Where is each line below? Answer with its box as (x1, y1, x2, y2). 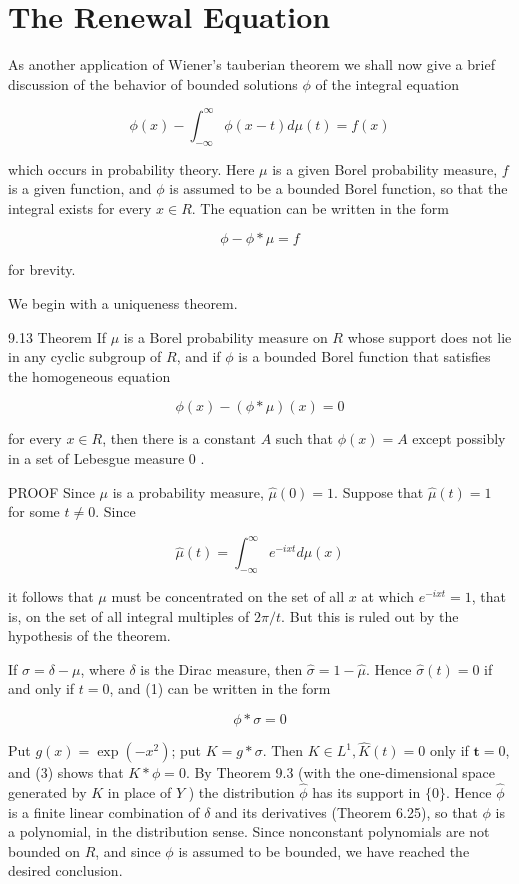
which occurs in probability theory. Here (8, 158, 255, 179)
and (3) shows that (8, 762, 124, 783)
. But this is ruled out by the (281, 605, 459, 626)
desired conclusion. (8, 860, 123, 881)
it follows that (8, 586, 94, 607)
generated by (8, 782, 87, 803)
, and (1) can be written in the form (109, 678, 331, 699)
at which (361, 586, 414, 607)
